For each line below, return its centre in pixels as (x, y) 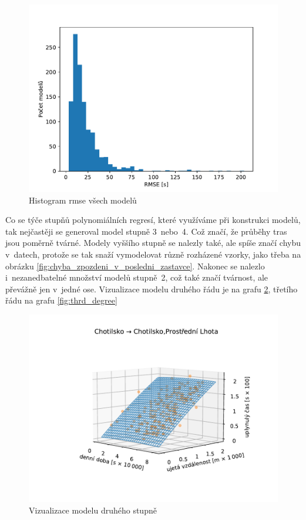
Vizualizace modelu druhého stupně (93, 510)
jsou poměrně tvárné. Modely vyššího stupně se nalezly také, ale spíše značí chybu (153, 243)
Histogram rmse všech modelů (83, 200)
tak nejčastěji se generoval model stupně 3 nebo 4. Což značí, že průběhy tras (146, 231)
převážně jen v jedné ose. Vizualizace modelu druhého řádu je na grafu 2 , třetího (152, 289)
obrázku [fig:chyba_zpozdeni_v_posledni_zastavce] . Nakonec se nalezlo (135, 266)
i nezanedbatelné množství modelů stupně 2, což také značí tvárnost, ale (137, 277)
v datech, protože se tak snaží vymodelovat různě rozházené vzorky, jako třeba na (153, 254)
